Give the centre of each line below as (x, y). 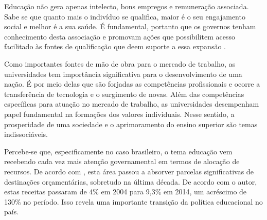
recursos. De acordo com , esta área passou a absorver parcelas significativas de (129, 171)
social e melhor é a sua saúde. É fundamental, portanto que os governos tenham (130, 26)
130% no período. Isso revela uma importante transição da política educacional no (133, 201)
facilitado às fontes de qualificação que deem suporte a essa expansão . (115, 46)
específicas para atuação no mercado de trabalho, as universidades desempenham (132, 104)
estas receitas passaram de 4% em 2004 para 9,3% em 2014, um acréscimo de (126, 192)
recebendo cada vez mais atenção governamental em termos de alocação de (122, 161)
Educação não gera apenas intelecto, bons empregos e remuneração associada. (127, 6)
